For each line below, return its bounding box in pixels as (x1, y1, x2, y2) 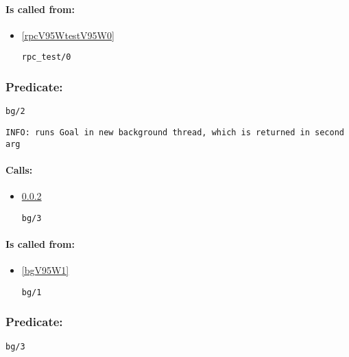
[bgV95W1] (21, 263, 69, 277)
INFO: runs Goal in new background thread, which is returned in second (5, 127, 344, 137)
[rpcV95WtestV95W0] (21, 27, 115, 42)
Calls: (5, 162, 33, 176)
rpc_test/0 (21, 52, 71, 62)
